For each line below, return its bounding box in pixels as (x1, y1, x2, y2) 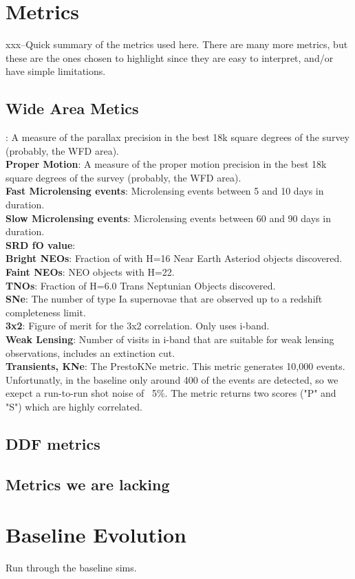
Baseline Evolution (6, 521, 186, 549)
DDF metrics (6, 433, 100, 454)
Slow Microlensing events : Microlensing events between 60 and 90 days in (6, 210, 331, 225)
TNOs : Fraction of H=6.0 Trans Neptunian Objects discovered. (6, 278, 276, 292)
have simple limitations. (6, 64, 106, 78)
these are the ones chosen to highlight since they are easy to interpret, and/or (6, 50, 334, 65)
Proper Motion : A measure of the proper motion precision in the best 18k (6, 157, 327, 171)
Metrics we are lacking (6, 473, 170, 494)
